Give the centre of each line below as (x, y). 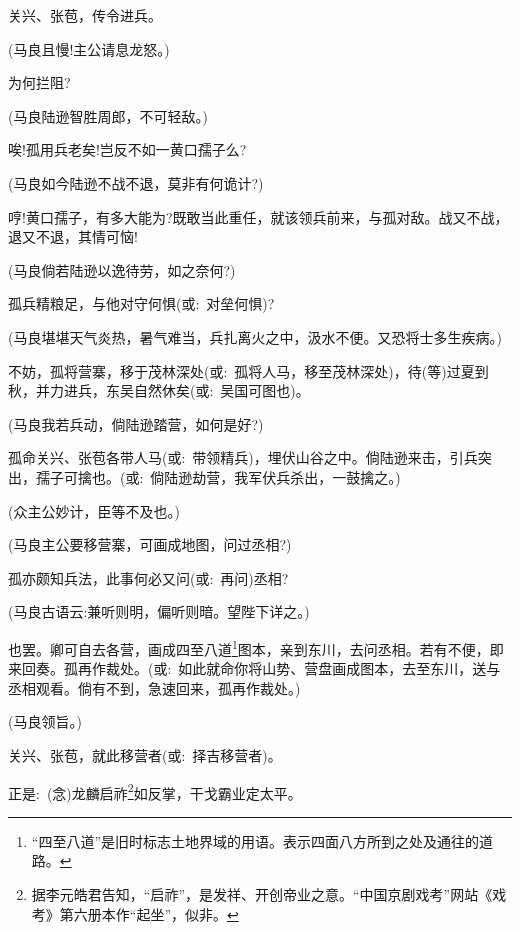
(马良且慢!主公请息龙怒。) (89, 48)
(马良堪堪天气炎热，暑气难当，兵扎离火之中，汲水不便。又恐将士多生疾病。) (255, 336)
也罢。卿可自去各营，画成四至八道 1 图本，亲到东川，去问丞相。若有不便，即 (256, 647)
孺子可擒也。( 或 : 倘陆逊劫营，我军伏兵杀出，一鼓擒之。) (218, 476)
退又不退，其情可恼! (73, 236)
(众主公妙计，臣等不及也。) (94, 510)
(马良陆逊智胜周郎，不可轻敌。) (108, 115)
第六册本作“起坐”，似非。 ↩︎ (149, 913)
